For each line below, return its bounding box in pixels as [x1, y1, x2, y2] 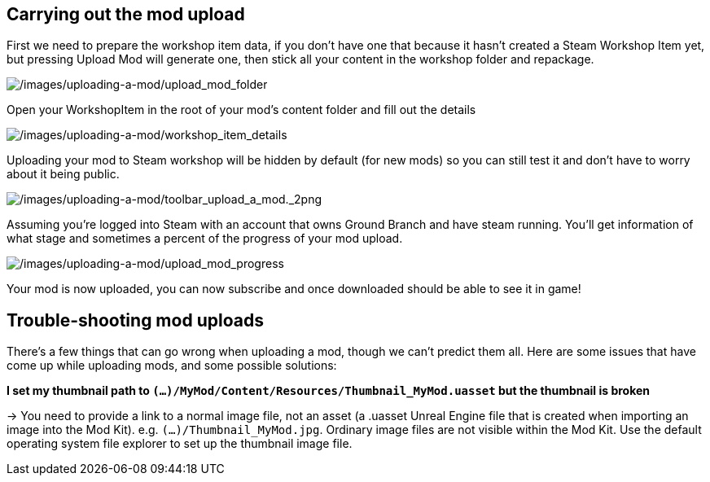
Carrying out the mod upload [7, 4, 245, 24]
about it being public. [7, 167, 120, 182]
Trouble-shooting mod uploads [7, 309, 264, 331]
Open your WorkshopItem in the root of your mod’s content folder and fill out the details [7, 103, 476, 117]
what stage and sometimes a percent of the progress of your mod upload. [7, 231, 403, 246]
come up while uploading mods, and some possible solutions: [7, 358, 337, 373]
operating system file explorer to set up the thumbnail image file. [7, 436, 353, 451]
